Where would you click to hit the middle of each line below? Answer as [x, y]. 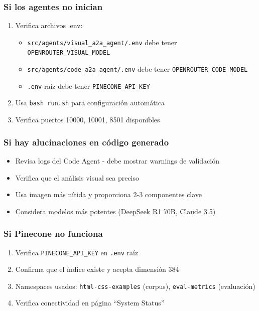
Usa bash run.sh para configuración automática [90, 103]
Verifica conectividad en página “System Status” [90, 303]
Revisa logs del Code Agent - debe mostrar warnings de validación [117, 160]
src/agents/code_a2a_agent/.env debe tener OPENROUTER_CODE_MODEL [138, 69]
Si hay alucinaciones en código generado [86, 142]
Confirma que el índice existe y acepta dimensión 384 [97, 269]
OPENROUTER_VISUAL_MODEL [69, 53]
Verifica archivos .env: [49, 25]
